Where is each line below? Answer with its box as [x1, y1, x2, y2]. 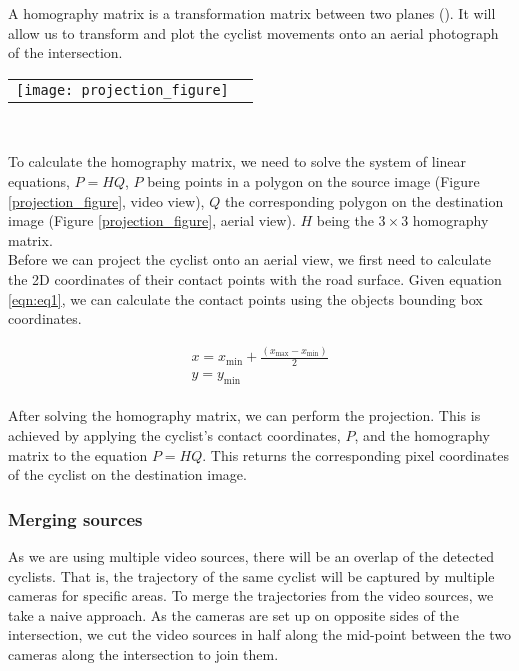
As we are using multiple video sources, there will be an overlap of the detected [8, 545, 495, 566]
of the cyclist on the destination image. [8, 464, 247, 485]
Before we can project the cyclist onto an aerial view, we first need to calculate [8, 249, 492, 270]
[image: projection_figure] [16, 81, 229, 98]
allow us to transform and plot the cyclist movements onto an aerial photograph [8, 22, 499, 43]
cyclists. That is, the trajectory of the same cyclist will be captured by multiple [8, 565, 495, 586]
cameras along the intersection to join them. [8, 643, 279, 664]
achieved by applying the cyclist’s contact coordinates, [8, 424, 341, 445]
